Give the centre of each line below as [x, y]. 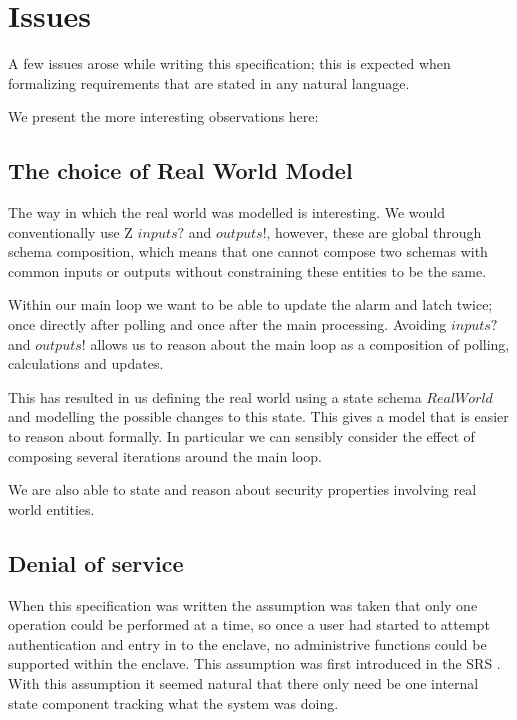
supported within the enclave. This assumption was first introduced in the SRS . [254, 663]
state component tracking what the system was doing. [173, 702]
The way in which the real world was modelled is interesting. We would [227, 212]
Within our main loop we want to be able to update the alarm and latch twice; [250, 304]
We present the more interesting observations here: [163, 116]
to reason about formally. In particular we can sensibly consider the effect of [241, 436]
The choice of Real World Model [180, 170]
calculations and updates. [86, 363]
